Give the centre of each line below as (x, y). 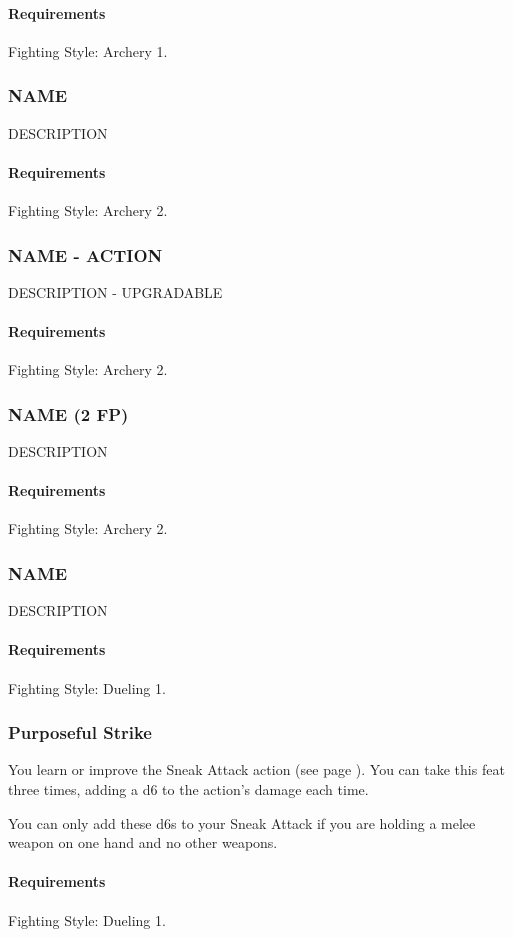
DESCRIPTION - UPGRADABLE (115, 291)
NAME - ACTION (85, 254)
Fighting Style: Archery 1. (88, 50)
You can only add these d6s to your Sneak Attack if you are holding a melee (242, 822)
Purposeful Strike (80, 732)
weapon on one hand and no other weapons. (143, 842)
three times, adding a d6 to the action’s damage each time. (188, 789)
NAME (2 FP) (68, 413)
